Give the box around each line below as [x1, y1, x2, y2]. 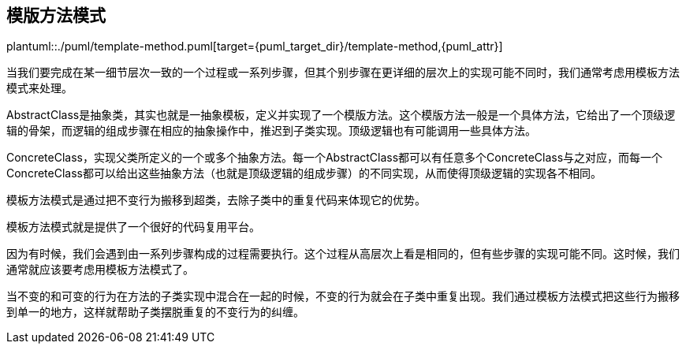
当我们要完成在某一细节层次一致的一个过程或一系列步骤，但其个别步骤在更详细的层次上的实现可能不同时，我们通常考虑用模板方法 [6, 65, 680, 80]
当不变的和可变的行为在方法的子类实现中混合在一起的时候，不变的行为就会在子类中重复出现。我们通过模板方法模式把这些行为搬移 [6, 289, 680, 303]
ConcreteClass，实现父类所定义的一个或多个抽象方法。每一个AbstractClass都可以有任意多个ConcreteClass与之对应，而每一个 [6, 151, 663, 165]
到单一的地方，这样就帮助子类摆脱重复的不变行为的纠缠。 [6, 305, 304, 319]
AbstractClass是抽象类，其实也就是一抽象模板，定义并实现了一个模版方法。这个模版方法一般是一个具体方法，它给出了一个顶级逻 [6, 108, 676, 122]
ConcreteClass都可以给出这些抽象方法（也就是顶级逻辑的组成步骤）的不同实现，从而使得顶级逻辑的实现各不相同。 [6, 166, 602, 181]
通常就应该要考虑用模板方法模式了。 [6, 262, 194, 277]
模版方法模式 [6, 6, 106, 25]
